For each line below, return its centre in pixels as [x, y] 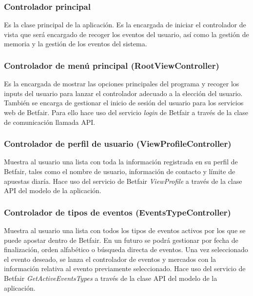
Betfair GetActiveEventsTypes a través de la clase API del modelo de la [111, 278]
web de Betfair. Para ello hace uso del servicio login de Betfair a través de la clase [126, 112]
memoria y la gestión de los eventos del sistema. [76, 44]
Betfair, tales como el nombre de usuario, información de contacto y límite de [120, 171]
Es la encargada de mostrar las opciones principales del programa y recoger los [122, 84]
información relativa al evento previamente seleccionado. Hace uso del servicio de [125, 268]
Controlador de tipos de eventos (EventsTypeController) [117, 212]
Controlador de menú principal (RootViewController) [112, 65]
